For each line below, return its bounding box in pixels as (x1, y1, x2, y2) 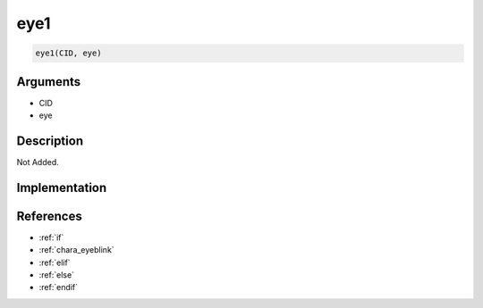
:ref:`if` (38, 232, 64, 243)
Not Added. (16, 156, 60, 167)
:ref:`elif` (38, 257, 71, 268)
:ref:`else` (38, 270, 75, 280)
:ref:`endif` (38, 282, 79, 293)
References (16, 208, 82, 223)
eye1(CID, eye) (35, 48, 102, 58)
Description (16, 133, 84, 148)
